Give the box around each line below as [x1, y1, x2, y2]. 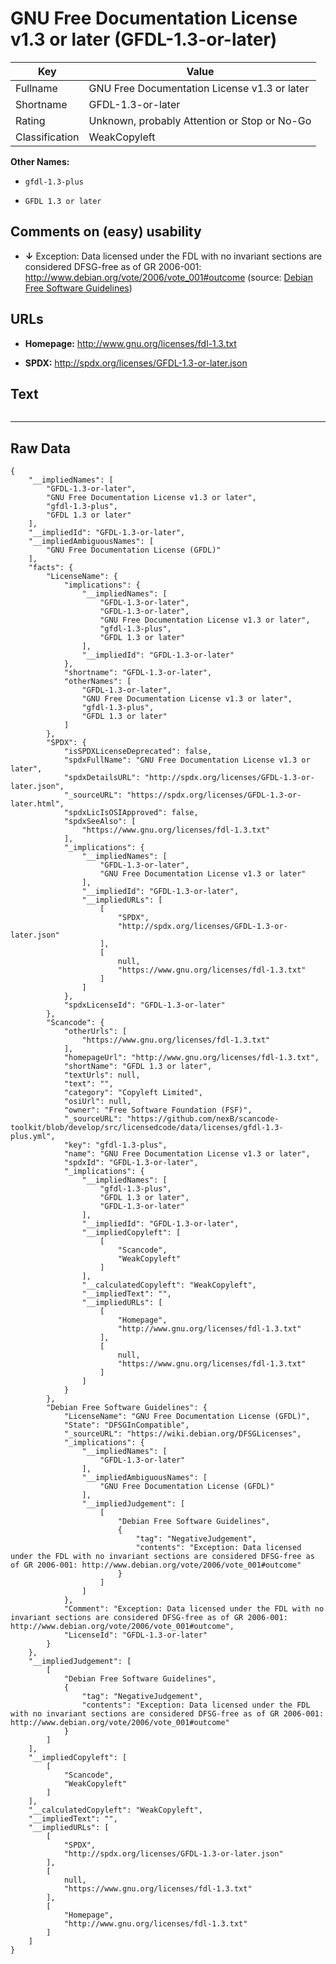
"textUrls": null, [63, 1070, 141, 1081]
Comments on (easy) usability [10, 223, 202, 241]
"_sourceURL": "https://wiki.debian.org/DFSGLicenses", [63, 1429, 302, 1439]
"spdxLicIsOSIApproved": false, [63, 808, 199, 818]
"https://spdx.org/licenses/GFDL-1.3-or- [126, 790, 302, 801]
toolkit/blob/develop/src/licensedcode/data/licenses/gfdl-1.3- [10, 1123, 284, 1133]
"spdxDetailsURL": [63, 773, 141, 783]
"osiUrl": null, [63, 1097, 132, 1107]
